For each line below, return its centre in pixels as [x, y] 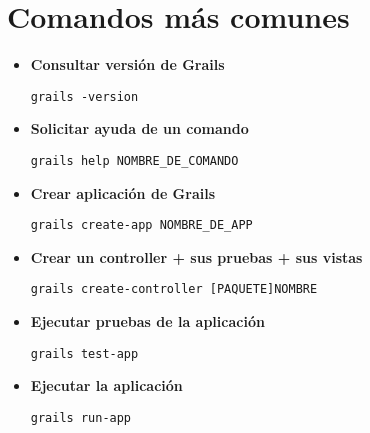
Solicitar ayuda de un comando [139, 128]
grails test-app [84, 353]
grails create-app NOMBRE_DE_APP [141, 225]
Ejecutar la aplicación [106, 385]
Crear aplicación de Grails [123, 192]
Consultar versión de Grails [127, 64]
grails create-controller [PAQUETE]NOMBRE [174, 289]
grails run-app [81, 417]
